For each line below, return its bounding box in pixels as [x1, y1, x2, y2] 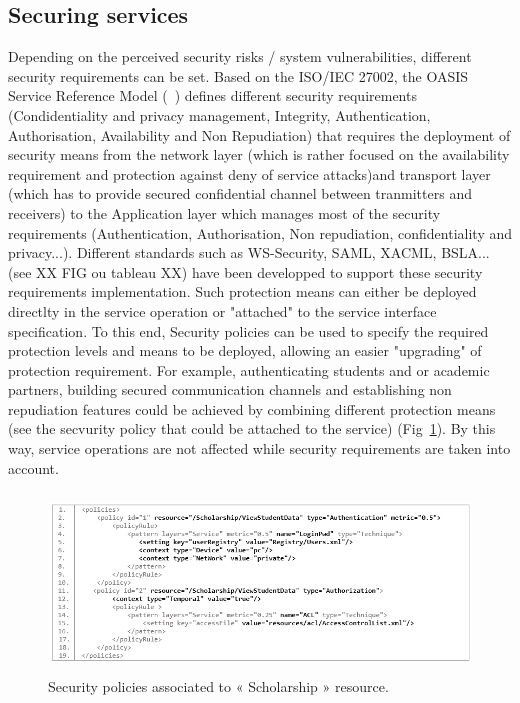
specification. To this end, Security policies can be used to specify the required [8, 320, 489, 341]
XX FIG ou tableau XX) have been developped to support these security [36, 261, 483, 282]
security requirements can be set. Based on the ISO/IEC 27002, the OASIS [8, 65, 469, 86]
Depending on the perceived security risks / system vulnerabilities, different [8, 46, 472, 67]
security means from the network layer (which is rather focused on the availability [8, 144, 510, 165]
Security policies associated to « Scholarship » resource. [48, 675, 389, 696]
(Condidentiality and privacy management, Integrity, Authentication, [8, 104, 431, 125]
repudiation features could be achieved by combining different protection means [8, 398, 496, 419]
